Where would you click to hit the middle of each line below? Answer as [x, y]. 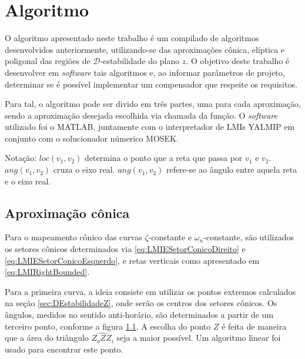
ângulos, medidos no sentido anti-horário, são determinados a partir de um [139, 315]
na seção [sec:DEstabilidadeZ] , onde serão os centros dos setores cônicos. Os [141, 303]
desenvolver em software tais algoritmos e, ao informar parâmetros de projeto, [145, 72]
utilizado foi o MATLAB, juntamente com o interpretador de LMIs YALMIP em [150, 127]
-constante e [170, 237]
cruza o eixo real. [84, 170]
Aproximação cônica [67, 212]
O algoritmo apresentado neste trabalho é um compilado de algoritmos [132, 38]
